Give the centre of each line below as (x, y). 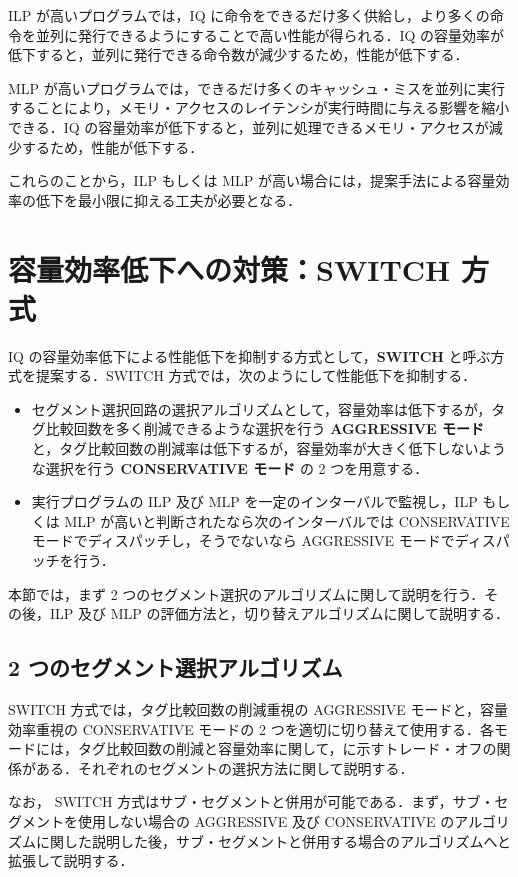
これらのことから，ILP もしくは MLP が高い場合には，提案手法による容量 (252, 180)
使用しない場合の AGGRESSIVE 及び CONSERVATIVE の (266, 820)
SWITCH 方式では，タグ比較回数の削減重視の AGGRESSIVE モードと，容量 (258, 708)
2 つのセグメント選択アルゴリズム (175, 667)
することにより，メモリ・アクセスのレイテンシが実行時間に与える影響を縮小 (259, 107)
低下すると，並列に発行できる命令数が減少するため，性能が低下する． (238, 54)
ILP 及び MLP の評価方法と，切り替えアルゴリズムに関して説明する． (279, 613)
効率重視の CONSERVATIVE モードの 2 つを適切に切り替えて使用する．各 (251, 728)
